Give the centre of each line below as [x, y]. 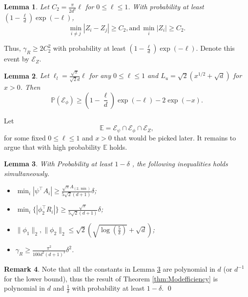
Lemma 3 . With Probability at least [58, 163]
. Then [30, 87]
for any [100, 75]
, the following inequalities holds [180, 163]
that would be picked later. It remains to [175, 137]
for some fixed [25, 137]
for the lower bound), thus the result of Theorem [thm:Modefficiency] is [111, 278]
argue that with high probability [52, 147]
